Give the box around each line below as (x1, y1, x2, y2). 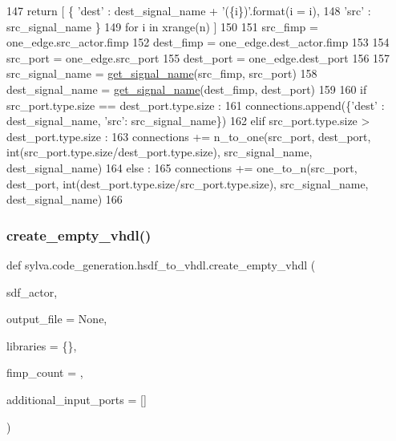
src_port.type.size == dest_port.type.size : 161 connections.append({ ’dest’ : (6, 96, 385, 113)
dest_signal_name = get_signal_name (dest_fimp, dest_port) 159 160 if (6, 80, 367, 97)
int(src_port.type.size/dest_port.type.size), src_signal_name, (6, 144, 313, 160)
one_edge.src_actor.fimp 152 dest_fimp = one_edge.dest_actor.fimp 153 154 (6, 34, 390, 51)
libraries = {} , (6, 337, 77, 354)
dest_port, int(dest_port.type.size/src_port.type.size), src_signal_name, (6, 175, 369, 192)
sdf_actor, (6, 283, 58, 300)
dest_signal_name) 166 (6, 191, 123, 208)
